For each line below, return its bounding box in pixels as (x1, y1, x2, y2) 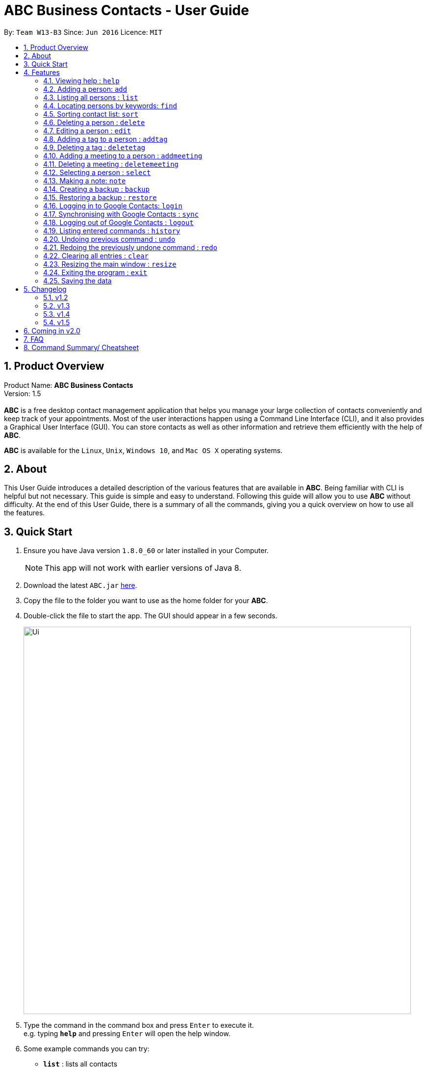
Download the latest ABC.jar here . (24, 581, 137, 590)
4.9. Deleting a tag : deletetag (43, 143, 146, 152)
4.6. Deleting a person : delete (43, 118, 145, 127)
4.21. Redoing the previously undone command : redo (43, 243, 218, 252)
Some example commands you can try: (24, 1044, 150, 1053)
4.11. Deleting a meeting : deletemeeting (43, 159, 179, 168)
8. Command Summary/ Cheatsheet (24, 343, 139, 352)
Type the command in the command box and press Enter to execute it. (24, 1021, 254, 1030)
